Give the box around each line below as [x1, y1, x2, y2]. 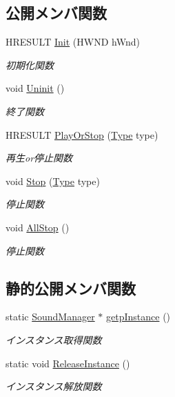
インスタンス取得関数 [6, 332, 102, 347]
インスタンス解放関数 [6, 379, 102, 394]
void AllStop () [6, 220, 70, 234]
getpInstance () [106, 309, 171, 324]
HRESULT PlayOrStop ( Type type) [6, 127, 158, 142]
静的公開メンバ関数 [6, 277, 136, 298]
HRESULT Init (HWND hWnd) [6, 35, 140, 49]
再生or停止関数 [6, 151, 73, 165]
